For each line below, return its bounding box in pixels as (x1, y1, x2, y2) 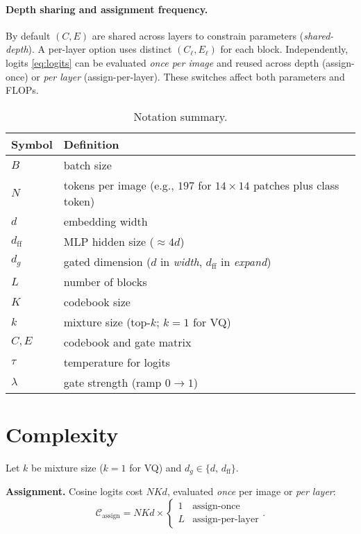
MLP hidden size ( (63, 233, 154, 249)
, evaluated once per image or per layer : (167, 484, 336, 499)
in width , (160, 253, 203, 269)
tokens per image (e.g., (63, 176, 174, 193)
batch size (63, 156, 112, 173)
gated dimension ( (63, 253, 151, 269)
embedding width (63, 212, 148, 229)
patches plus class (253, 176, 339, 193)
